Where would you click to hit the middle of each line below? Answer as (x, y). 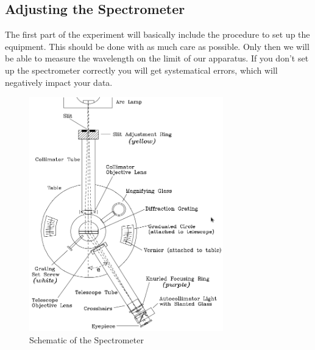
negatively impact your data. (59, 82)
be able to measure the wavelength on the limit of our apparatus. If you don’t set (157, 58)
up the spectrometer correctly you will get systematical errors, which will (141, 70)
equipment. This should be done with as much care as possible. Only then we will (157, 46)
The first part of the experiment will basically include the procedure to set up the (157, 34)
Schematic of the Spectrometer (87, 339)
